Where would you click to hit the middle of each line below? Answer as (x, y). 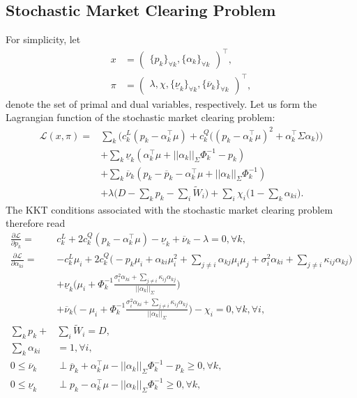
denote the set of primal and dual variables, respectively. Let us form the (161, 103)
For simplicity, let (43, 39)
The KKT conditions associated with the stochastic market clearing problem (169, 209)
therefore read (36, 223)
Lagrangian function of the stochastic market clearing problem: (140, 117)
